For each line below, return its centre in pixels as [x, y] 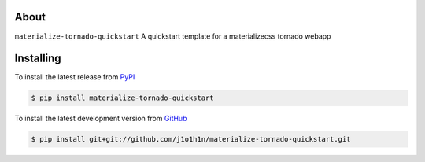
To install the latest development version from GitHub [101, 119]
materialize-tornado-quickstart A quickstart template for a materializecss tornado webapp [173, 36]
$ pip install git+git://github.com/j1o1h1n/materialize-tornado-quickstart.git [191, 139]
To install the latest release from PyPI [75, 77]
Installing [38, 59]
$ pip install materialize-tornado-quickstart [122, 98]
